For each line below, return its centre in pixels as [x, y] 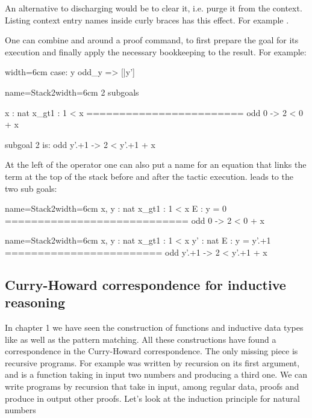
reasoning [35, 302]
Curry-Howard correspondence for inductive [145, 284]
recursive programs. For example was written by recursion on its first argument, [152, 362]
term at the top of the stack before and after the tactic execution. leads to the [149, 176]
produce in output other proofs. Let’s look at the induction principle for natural [152, 398]
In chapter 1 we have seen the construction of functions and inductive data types [154, 327]
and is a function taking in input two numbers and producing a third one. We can [156, 374]
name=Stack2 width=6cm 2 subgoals [72, 92]
